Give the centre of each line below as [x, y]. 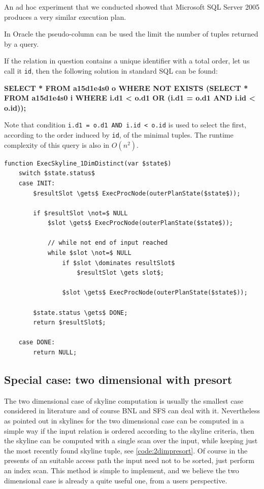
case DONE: [37, 343]
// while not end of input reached [108, 243]
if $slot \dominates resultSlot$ [119, 263]
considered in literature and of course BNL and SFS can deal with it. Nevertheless [132, 411]
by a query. [22, 43]
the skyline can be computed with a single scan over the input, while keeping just [131, 441]
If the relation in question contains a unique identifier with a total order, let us [127, 61]
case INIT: [37, 183]
